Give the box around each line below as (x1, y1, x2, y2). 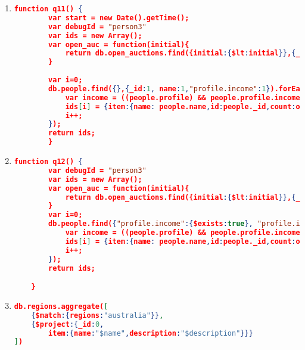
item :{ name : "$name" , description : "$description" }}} (48, 329, 253, 337)
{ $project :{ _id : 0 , (31, 320, 104, 329)
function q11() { (14, 5, 83, 13)
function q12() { (14, 157, 83, 166)
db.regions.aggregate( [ (14, 302, 108, 311)
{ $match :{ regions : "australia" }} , (31, 311, 164, 320)
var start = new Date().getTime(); (48, 13, 189, 22)
